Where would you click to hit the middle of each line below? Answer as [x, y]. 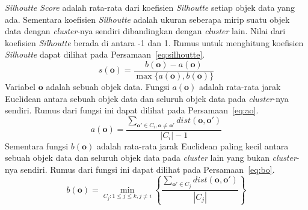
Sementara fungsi [37, 145]
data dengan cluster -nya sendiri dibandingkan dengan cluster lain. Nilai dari [145, 31]
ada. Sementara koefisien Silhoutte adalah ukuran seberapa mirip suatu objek [147, 19]
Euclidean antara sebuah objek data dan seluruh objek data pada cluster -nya [147, 98]
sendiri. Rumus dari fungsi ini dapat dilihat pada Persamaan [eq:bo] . [148, 169]
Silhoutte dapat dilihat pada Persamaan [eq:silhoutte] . [105, 54]
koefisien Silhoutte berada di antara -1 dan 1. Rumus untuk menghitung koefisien [154, 42]
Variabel [20, 87]
